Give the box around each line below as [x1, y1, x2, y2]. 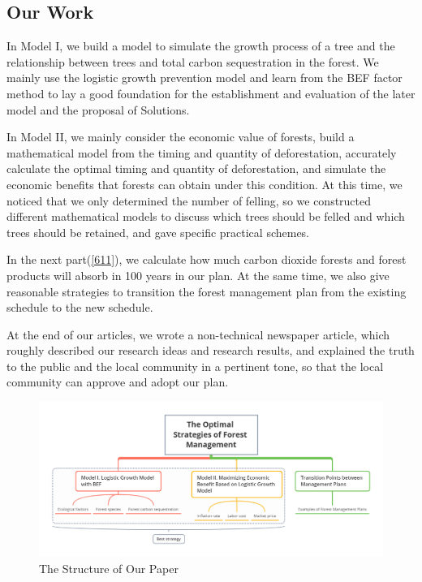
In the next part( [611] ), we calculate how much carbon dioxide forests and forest [6, 251, 407, 268]
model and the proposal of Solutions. [6, 101, 190, 118]
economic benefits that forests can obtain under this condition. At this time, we [6, 175, 403, 192]
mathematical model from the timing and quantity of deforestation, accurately [6, 144, 397, 161]
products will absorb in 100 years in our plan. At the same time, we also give [6, 266, 390, 283]
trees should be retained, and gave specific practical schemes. [6, 223, 310, 240]
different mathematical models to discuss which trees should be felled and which [6, 208, 405, 225]
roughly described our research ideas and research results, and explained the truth [6, 342, 415, 359]
